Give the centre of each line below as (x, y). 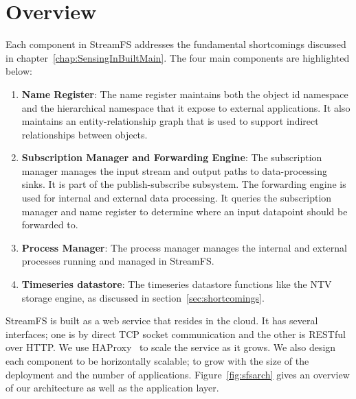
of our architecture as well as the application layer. (112, 388)
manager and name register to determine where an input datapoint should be (185, 211)
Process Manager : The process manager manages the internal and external (184, 247)
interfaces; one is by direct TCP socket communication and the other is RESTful (176, 334)
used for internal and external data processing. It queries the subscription (177, 198)
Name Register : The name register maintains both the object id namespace (185, 94)
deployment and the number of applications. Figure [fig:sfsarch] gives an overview (178, 374)
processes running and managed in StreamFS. (118, 261)
